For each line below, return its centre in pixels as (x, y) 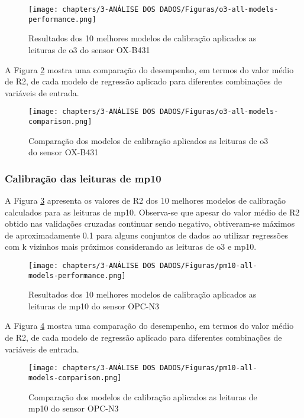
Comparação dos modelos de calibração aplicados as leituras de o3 (148, 140)
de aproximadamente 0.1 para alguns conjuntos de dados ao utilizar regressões (146, 235)
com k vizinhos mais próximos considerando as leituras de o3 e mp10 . (131, 246)
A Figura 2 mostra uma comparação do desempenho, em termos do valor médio (149, 69)
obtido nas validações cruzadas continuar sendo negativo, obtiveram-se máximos (150, 223)
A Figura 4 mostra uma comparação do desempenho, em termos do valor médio (149, 326)
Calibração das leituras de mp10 (83, 178)
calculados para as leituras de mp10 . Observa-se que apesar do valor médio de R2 (152, 212)
